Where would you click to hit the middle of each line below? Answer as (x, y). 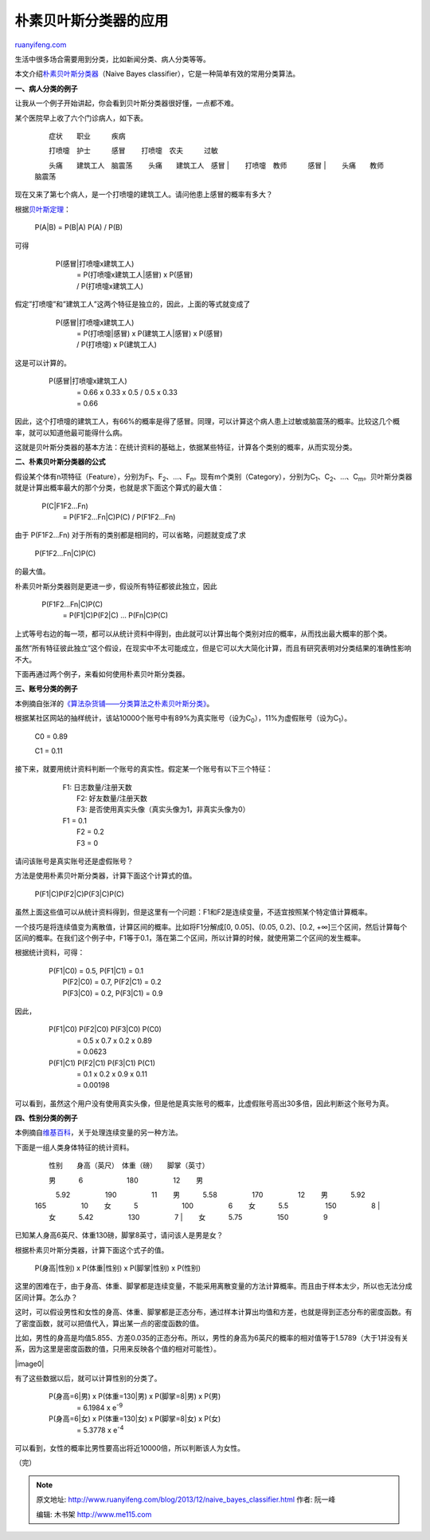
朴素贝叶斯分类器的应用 (92, 21)
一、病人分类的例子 (46, 89)
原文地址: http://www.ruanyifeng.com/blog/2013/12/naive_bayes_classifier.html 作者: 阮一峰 (186, 1499)
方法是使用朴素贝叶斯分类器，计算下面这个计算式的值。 (106, 876)
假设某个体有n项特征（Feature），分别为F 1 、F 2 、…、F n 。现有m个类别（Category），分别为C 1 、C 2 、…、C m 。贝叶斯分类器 (214, 477)
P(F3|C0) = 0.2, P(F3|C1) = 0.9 (113, 993)
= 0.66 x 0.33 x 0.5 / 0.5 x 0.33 (127, 392)
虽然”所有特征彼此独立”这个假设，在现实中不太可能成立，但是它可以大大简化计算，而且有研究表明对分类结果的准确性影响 (213, 648)
